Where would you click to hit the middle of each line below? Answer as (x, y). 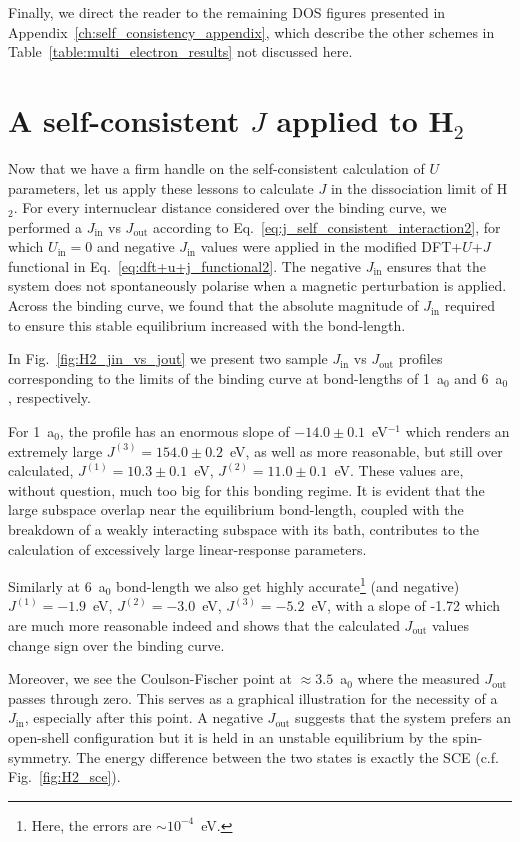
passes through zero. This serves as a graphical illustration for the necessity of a (253, 697)
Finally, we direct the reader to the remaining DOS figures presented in (227, 12)
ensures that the (437, 265)
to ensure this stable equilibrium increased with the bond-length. (207, 324)
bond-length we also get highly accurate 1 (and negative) (288, 584)
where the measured (418, 678)
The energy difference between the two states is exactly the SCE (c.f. (287, 756)
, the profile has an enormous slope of (174, 431)
